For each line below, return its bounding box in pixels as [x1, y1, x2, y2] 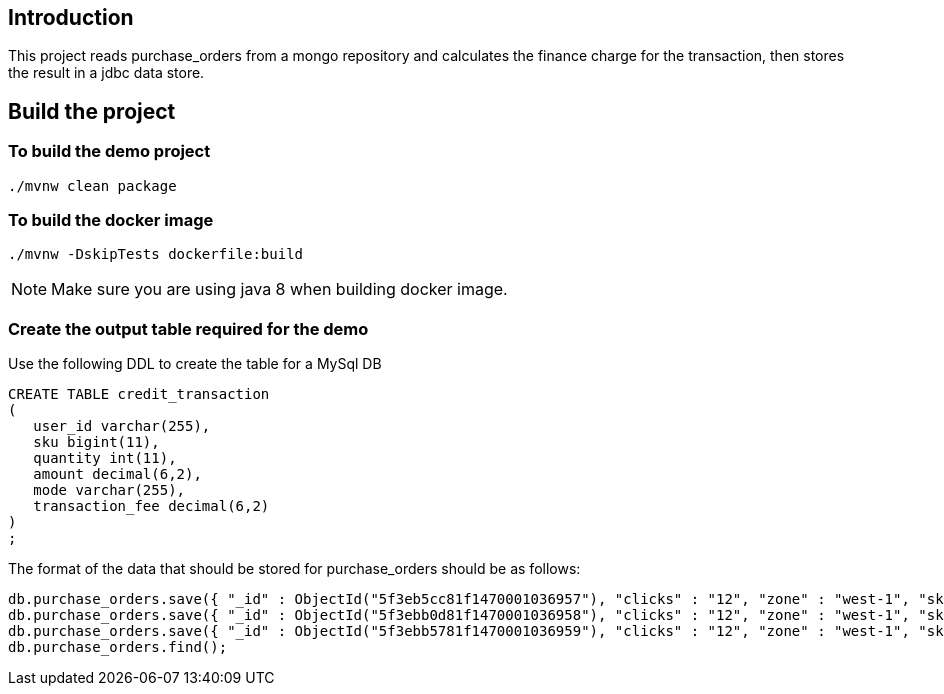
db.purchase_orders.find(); [8, 639, 228, 656]
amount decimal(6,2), [33, 466, 202, 483]
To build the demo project [8, 141, 211, 162]
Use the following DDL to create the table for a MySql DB [8, 355, 382, 373]
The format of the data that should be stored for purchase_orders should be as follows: [8, 560, 581, 578]
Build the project [8, 98, 176, 124]
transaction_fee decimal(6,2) [33, 498, 270, 515]
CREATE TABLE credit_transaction [8, 386, 270, 403]
